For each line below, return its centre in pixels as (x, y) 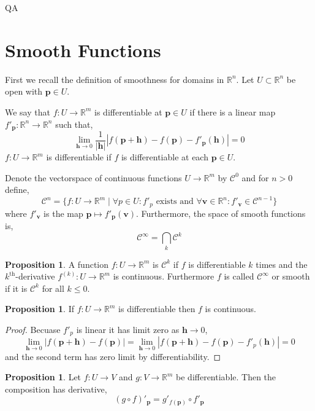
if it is (16, 288)
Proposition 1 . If (40, 309)
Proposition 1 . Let (43, 377)
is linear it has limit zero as (128, 329)
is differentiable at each (165, 157)
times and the (282, 264)
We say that (28, 112)
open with (24, 91)
